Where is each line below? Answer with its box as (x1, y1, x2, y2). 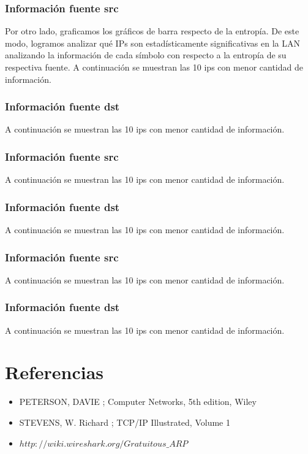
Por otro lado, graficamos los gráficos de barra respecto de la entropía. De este (5, 25, 299, 37)
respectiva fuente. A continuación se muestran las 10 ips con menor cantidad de (5, 61, 303, 73)
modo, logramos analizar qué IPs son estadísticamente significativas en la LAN (5, 36, 301, 49)
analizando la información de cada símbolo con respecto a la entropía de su (5, 48, 287, 61)
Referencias (5, 360, 104, 385)
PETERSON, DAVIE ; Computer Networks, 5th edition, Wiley (19, 395, 257, 408)
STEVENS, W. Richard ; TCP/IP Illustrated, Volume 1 (19, 415, 230, 428)
